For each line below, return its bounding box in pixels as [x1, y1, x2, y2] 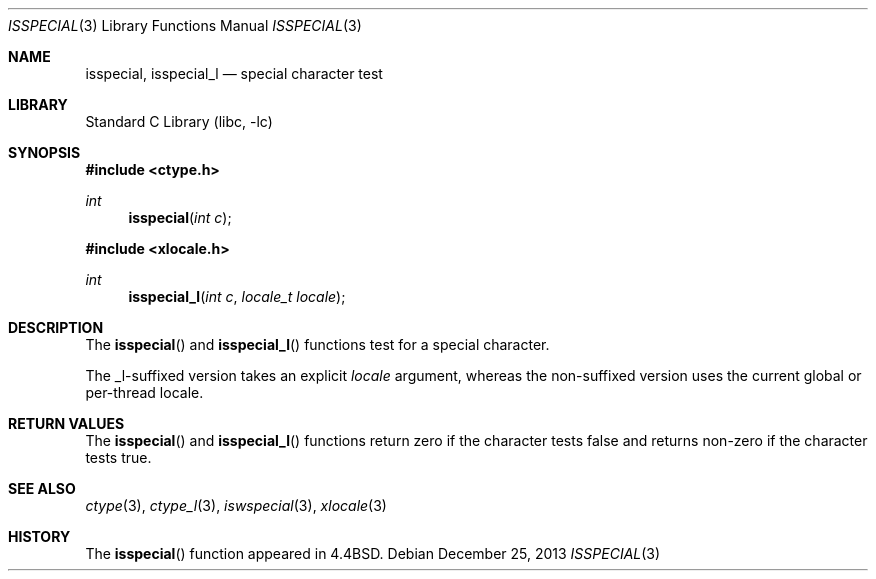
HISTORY [8, 528, 71, 545]
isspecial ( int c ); [128, 209, 232, 226]
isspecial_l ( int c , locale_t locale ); [128, 288, 346, 305]
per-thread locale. [85, 384, 204, 401]
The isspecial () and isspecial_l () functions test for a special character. [85, 336, 550, 353]
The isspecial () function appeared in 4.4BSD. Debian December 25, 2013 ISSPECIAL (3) [85, 545, 661, 562]
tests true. [85, 449, 152, 466]
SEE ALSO [8, 480, 76, 497]
